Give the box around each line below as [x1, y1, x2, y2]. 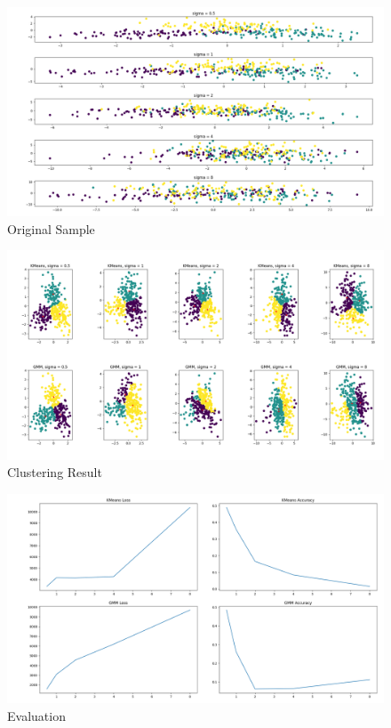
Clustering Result [7, 463, 102, 481]
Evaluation [7, 706, 66, 724]
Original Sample [7, 219, 95, 238]
